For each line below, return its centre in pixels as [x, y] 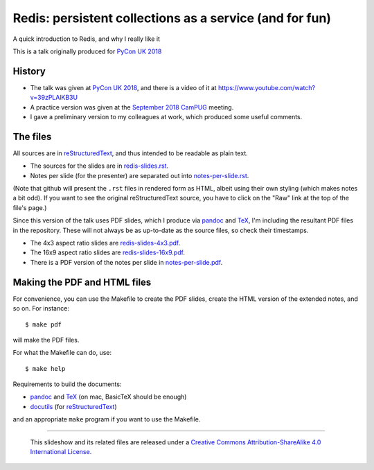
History [29, 71]
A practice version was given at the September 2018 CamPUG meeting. [132, 107]
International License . [61, 452]
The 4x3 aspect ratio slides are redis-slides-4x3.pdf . [105, 243]
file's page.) [30, 207]
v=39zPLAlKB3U [54, 98]
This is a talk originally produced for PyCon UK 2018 [87, 51]
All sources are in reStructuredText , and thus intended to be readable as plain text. [131, 153]
